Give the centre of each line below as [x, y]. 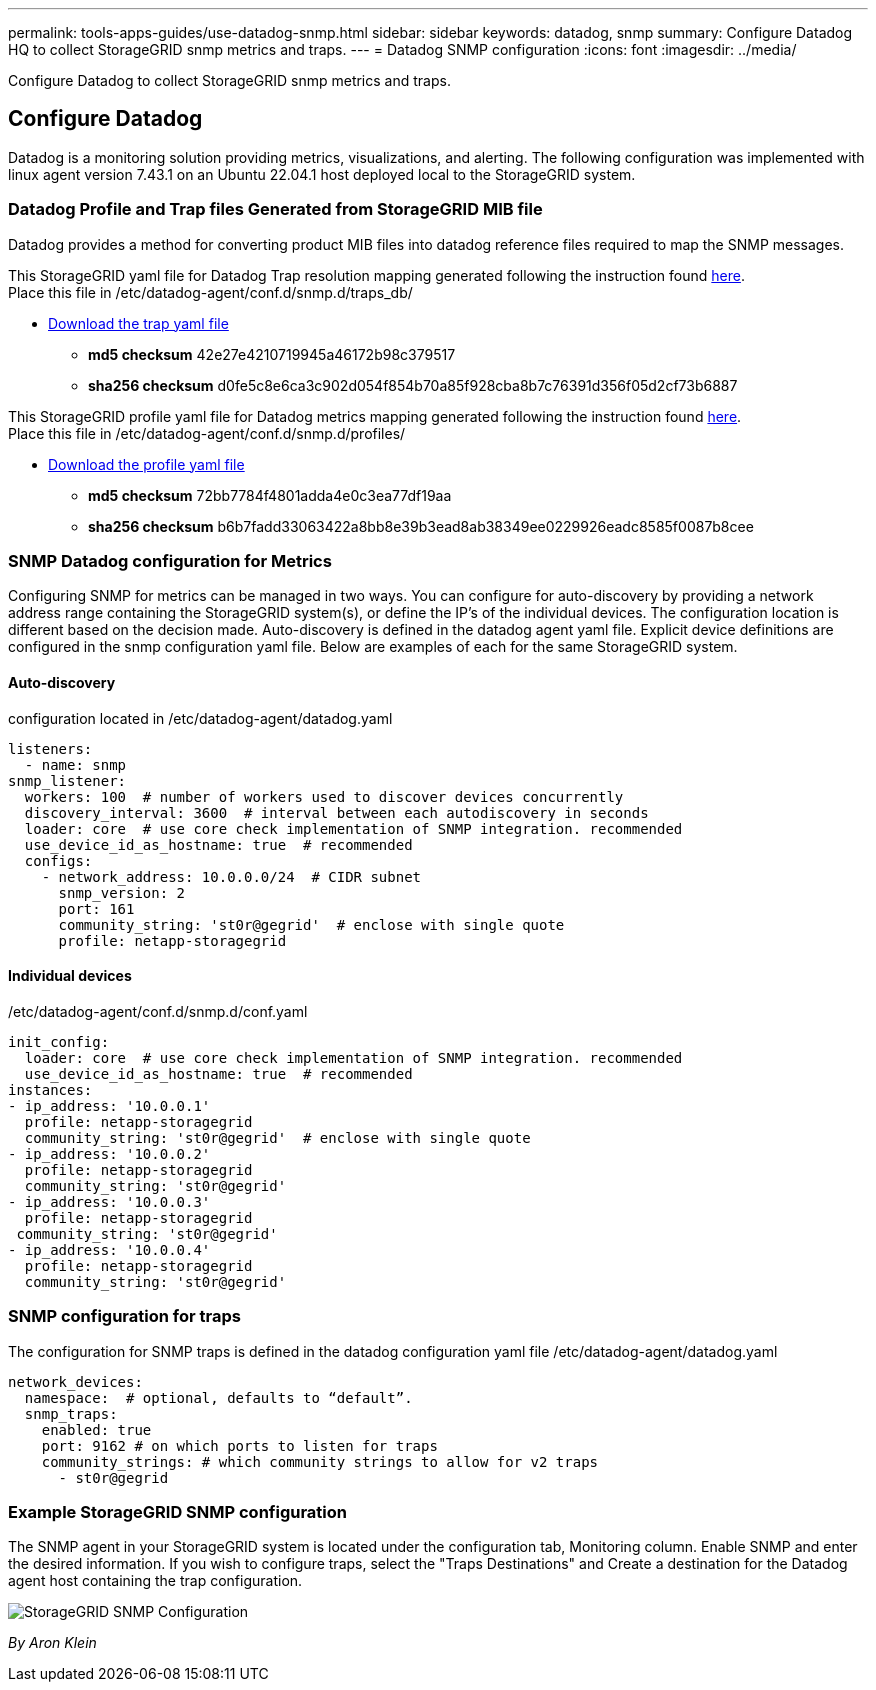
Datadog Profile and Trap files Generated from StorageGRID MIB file [275, 209]
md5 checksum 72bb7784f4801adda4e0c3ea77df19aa [270, 495]
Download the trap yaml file [138, 323]
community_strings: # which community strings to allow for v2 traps [320, 1461]
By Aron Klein [52, 1643]
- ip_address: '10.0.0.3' [109, 1201]
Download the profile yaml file [146, 464]
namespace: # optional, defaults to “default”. [218, 1397]
